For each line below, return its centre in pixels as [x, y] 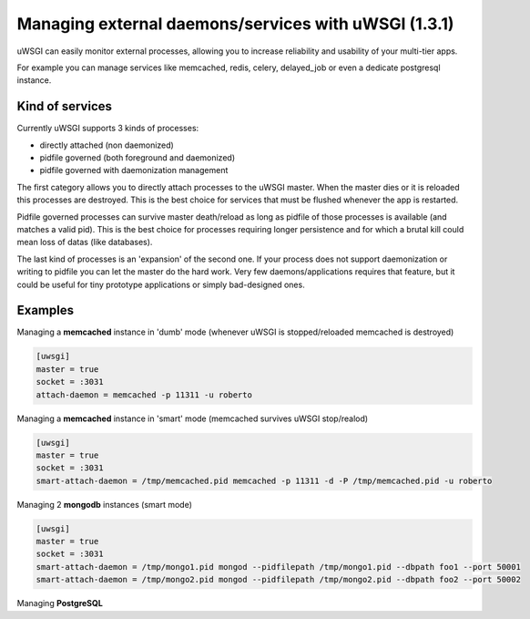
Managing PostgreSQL [60, 604]
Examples [46, 310]
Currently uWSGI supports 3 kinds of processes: [108, 129]
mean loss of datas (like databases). [85, 242]
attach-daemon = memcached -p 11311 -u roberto [144, 395]
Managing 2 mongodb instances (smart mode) [105, 504]
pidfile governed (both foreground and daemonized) [138, 158]
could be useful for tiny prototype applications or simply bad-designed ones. [161, 284]
